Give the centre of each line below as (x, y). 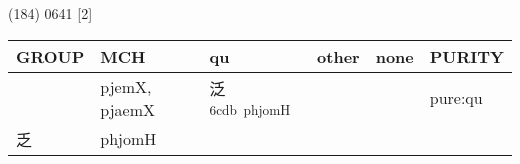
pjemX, (126, 86)
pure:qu (456, 98)
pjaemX (128, 109)
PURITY (466, 56)
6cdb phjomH (250, 110)
